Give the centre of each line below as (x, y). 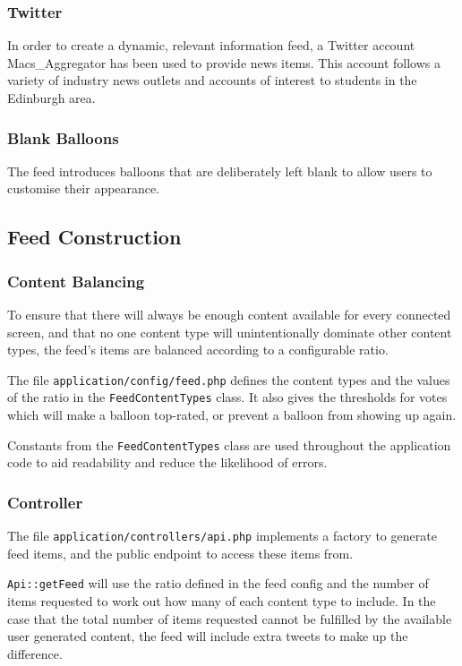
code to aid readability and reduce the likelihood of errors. (167, 462)
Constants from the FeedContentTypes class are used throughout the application (229, 444)
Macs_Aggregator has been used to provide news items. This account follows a (224, 62)
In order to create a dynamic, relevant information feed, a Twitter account (211, 45)
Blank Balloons (63, 137)
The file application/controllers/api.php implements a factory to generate (222, 536)
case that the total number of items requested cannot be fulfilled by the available (230, 618)
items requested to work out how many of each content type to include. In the (222, 601)
